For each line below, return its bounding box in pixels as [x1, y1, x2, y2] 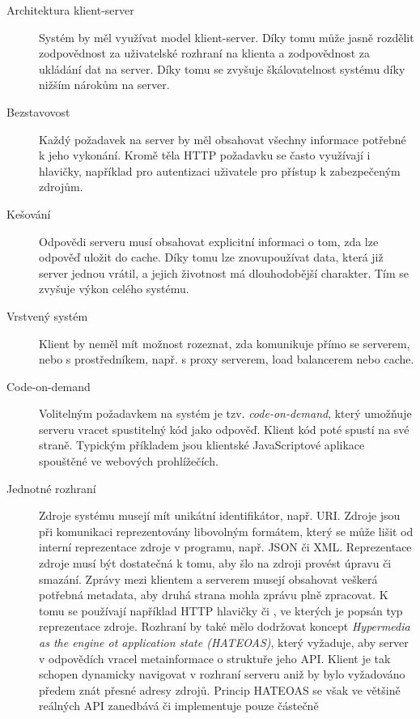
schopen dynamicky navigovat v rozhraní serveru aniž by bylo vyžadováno [39, 666, 405, 683]
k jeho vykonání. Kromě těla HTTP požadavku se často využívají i [39, 147, 371, 164]
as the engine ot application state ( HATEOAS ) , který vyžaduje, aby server [39, 634, 409, 650]
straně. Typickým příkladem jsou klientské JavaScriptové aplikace [39, 436, 365, 453]
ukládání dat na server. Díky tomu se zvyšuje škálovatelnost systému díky [39, 60, 405, 77]
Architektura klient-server [6, 2, 134, 18]
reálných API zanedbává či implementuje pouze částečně [39, 697, 319, 714]
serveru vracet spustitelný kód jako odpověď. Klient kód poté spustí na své [39, 420, 409, 437]
